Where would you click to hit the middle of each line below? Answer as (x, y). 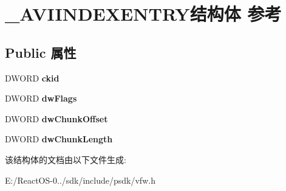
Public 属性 (41, 52)
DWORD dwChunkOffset (56, 118)
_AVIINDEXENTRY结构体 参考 (143, 14)
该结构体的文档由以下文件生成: (66, 159)
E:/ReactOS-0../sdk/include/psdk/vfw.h (80, 180)
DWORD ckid (32, 78)
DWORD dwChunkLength (59, 139)
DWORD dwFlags (41, 98)
